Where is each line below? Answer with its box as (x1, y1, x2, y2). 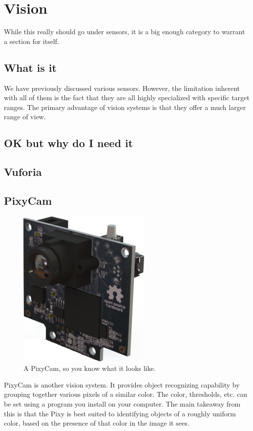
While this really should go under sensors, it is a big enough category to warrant (4, 26, 245, 37)
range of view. (4, 111, 46, 122)
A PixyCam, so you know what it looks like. (23, 363, 156, 373)
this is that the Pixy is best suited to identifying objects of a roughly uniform (4, 408, 236, 418)
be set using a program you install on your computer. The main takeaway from (4, 399, 241, 409)
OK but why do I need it (4, 135, 133, 151)
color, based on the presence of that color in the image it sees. (4, 418, 190, 428)
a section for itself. (4, 36, 59, 46)
